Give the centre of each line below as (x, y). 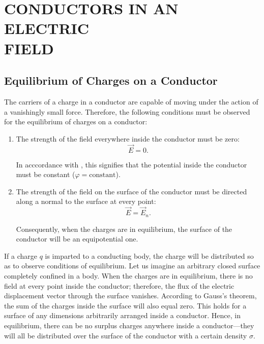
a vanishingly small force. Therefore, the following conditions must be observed (127, 111)
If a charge (21, 255)
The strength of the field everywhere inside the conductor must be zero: (128, 138)
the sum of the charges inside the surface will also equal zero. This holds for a (125, 305)
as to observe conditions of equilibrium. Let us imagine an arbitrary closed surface (132, 266)
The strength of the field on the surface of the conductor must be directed (131, 191)
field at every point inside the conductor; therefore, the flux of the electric (119, 285)
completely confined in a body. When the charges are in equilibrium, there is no (128, 275)
